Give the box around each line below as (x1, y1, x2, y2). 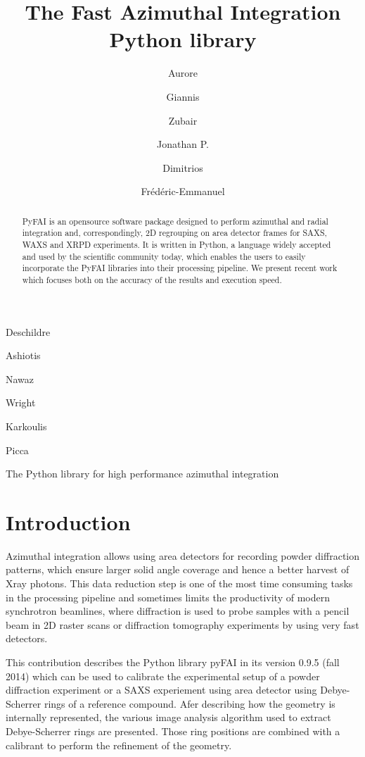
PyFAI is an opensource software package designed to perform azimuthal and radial (22, 215, 328, 227)
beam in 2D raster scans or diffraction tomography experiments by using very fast (6, 617, 359, 632)
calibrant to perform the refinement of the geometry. (6, 737, 232, 752)
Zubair (168, 113, 198, 127)
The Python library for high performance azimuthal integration (6, 466, 279, 481)
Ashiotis (6, 348, 41, 363)
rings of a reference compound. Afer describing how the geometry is (44, 696, 335, 711)
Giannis (166, 89, 200, 104)
